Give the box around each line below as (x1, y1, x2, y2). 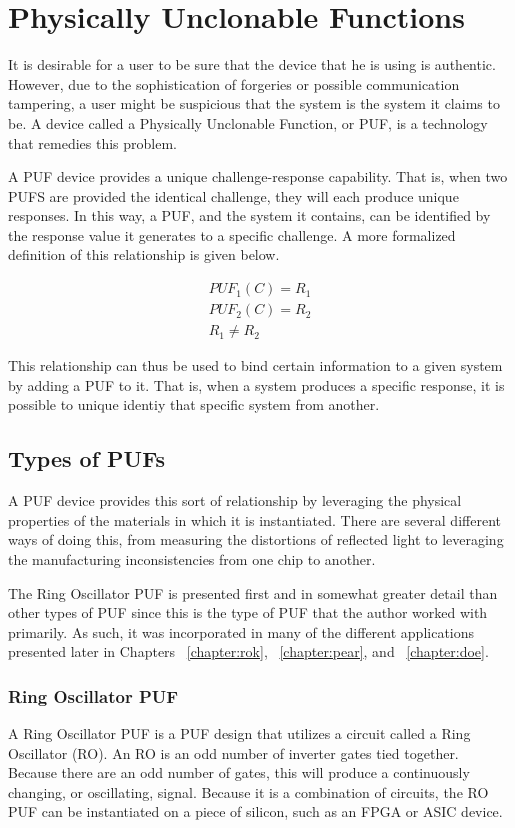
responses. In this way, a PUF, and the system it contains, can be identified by (8, 205, 491, 226)
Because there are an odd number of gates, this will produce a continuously (8, 762, 470, 783)
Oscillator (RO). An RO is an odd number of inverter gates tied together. (8, 742, 459, 763)
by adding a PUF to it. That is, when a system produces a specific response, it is (8, 374, 505, 395)
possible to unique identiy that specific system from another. (8, 394, 380, 415)
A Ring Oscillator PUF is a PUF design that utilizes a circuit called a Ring (8, 723, 471, 744)
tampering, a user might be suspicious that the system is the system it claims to (8, 93, 500, 114)
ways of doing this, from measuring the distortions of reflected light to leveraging (8, 529, 504, 550)
